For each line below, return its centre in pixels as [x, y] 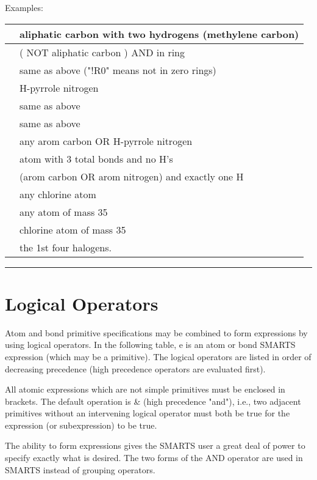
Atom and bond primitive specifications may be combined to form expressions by [156, 332]
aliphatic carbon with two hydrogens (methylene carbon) [159, 34]
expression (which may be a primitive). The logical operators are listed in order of [158, 356]
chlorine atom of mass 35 [73, 229]
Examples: [24, 7]
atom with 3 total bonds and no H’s [96, 158]
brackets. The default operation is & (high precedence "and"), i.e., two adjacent [153, 401]
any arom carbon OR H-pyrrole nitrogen [106, 141]
